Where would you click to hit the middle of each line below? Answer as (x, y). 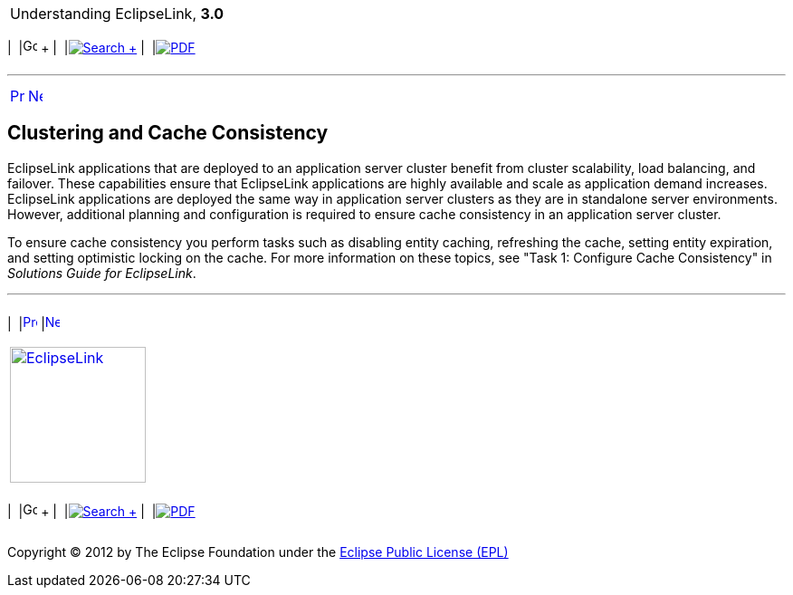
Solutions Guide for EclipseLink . (102, 273)
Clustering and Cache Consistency (168, 133)
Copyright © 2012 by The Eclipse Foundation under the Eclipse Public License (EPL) (258, 552)
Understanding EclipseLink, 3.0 (117, 14)
